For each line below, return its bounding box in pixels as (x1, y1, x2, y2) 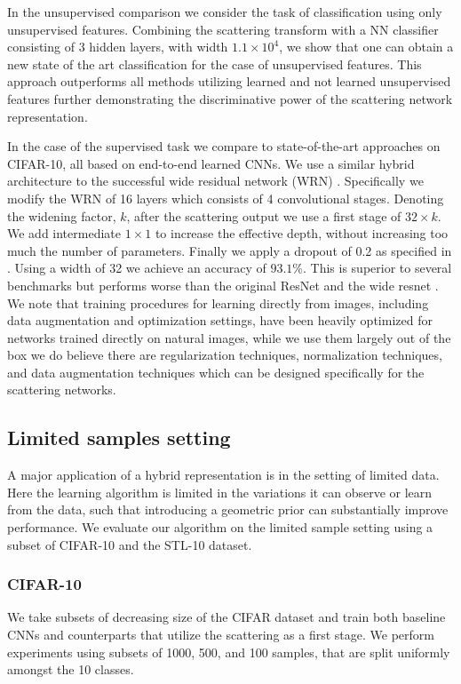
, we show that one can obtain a (279, 37, 454, 56)
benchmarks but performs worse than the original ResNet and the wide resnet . (7, 275, 439, 294)
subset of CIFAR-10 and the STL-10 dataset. (7, 535, 252, 553)
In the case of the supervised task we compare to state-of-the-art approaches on (7, 137, 441, 155)
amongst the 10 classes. (7, 660, 134, 679)
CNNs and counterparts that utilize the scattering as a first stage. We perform (7, 625, 434, 644)
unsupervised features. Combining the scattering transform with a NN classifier (7, 20, 439, 38)
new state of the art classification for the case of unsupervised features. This (7, 54, 422, 73)
